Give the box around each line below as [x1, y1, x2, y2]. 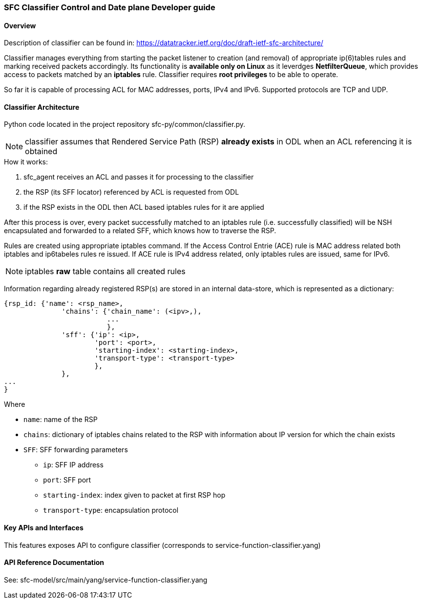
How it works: [4, 158, 48, 166]
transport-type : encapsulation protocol [43, 506, 179, 515]
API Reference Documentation [4, 558, 105, 567]
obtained [25, 146, 58, 157]
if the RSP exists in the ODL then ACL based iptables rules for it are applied [23, 203, 264, 212]
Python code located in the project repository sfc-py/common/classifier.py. [4, 120, 245, 129]
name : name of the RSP [23, 415, 98, 424]
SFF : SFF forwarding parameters [23, 445, 128, 454]
